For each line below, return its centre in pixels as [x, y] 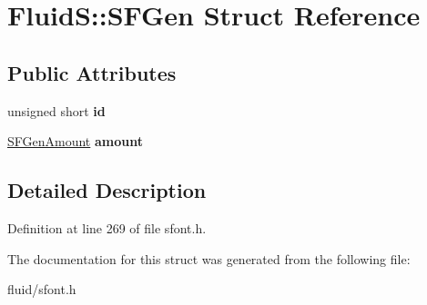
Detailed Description [107, 190]
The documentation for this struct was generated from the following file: [209, 258]
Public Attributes [92, 72]
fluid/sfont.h [42, 289]
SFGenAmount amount [75, 141]
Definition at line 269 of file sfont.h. [107, 227]
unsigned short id [56, 110]
